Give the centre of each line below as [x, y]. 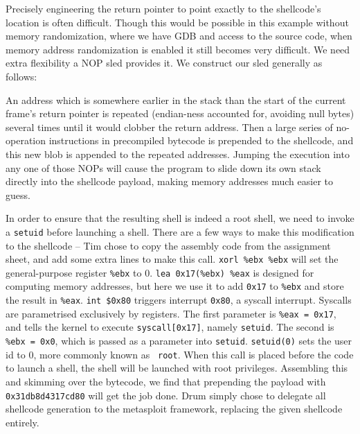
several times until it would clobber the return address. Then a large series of [169, 127]
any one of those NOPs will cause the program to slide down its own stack [163, 167]
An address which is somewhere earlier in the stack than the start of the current [176, 99]
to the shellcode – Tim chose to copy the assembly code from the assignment [168, 245]
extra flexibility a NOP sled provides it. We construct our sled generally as [164, 63]
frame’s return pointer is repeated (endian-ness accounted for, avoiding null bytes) [180, 113]
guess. [18, 194]
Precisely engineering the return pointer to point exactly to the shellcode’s [163, 8]
